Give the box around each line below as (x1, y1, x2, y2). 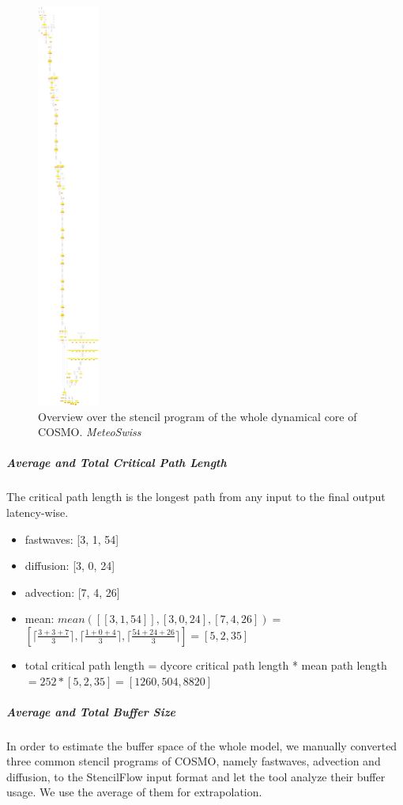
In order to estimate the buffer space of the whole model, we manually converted (6, 737, 397, 754)
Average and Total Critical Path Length (6, 454, 227, 471)
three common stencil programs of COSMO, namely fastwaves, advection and (6, 753, 381, 769)
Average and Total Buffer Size (6, 703, 176, 720)
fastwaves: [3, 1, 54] (24, 530, 119, 547)
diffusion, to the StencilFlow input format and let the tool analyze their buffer (6, 768, 386, 784)
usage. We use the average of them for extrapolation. (6, 784, 262, 800)
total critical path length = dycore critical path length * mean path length (24, 656, 387, 673)
